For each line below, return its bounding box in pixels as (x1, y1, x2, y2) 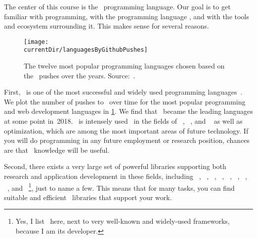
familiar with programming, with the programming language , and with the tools (4, 11, 249, 21)
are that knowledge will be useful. (4, 144, 110, 155)
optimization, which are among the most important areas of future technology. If (4, 125, 249, 136)
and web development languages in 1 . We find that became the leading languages (4, 106, 253, 116)
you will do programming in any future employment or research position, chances (4, 135, 250, 145)
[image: (24, 38, 49, 45)
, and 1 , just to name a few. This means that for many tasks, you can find (7, 181, 235, 193)
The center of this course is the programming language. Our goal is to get (4, 1, 231, 11)
